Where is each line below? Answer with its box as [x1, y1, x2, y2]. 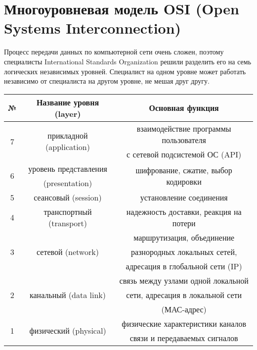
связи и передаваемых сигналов [129, 332, 238, 344]
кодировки [166, 175, 202, 187]
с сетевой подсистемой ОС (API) [127, 148, 242, 160]
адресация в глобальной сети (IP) [126, 260, 242, 272]
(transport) [48, 217, 87, 229]
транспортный [43, 205, 92, 217]
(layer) [54, 107, 81, 119]
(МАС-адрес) [161, 303, 207, 315]
